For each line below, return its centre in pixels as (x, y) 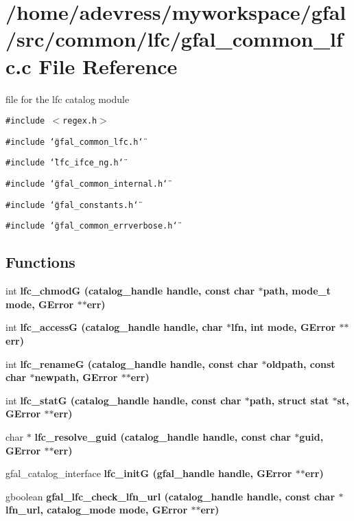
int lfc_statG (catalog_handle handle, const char (123, 400)
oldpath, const (301, 363)
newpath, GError (76, 377)
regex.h (80, 121)
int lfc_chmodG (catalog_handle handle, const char (130, 291)
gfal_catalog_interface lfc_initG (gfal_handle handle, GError (149, 473)
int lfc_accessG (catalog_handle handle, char (114, 327)
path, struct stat (289, 400)
